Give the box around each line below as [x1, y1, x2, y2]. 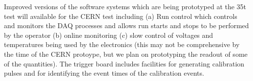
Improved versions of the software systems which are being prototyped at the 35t [4, 1, 247, 11]
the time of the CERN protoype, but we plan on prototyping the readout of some [4, 49, 248, 59]
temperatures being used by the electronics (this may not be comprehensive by [4, 39, 240, 49]
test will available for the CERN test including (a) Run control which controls [4, 11, 237, 21]
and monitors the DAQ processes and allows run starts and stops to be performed [4, 20, 249, 31]
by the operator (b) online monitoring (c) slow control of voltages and [4, 30, 213, 40]
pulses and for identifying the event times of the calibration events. [4, 68, 204, 78]
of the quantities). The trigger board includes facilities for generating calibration [4, 58, 245, 68]
